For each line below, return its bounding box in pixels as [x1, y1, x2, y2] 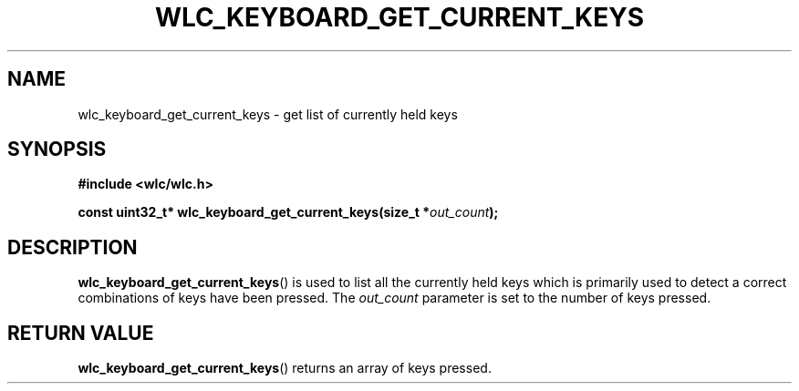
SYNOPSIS [7, 138, 107, 161]
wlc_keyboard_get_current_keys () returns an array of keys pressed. [78, 360, 492, 376]
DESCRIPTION [7, 235, 138, 259]
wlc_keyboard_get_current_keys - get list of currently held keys [78, 106, 458, 122]
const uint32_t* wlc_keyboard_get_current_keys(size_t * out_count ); [78, 204, 499, 221]
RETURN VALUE [7, 321, 154, 345]
